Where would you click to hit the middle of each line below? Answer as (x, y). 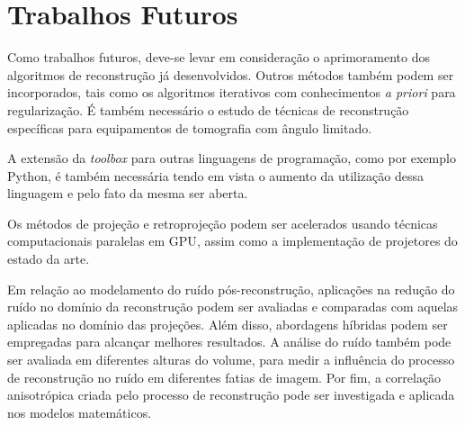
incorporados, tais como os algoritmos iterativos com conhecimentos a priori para (232, 92)
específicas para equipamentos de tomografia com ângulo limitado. (190, 127)
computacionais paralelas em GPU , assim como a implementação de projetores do (232, 241)
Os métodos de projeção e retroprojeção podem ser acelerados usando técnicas (223, 223)
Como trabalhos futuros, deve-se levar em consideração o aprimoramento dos (219, 57)
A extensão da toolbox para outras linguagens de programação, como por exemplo (232, 158)
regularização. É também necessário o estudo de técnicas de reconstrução (208, 109)
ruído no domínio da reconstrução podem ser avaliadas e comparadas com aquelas (233, 307)
